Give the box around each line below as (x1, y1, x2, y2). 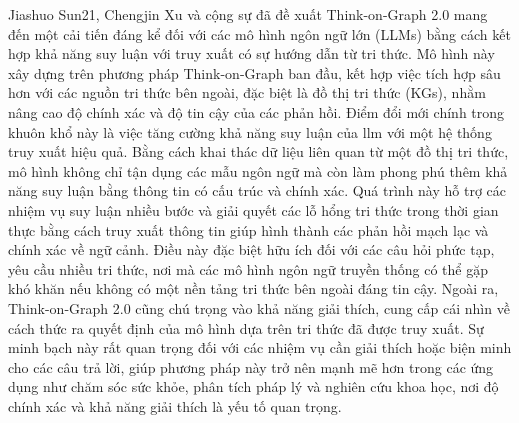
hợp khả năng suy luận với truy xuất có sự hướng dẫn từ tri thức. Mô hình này (8, 43, 495, 64)
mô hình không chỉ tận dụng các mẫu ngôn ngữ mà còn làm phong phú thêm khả (8, 160, 508, 181)
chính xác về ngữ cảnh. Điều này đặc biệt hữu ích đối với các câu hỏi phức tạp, (8, 239, 495, 260)
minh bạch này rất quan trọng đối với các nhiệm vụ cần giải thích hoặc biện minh (8, 337, 512, 358)
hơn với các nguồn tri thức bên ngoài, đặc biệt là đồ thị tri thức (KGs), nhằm (8, 82, 486, 103)
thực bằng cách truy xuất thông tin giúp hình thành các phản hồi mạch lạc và (8, 219, 489, 240)
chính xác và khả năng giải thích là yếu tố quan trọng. (8, 395, 342, 416)
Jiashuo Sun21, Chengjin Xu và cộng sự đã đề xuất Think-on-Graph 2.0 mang (8, 4, 488, 24)
